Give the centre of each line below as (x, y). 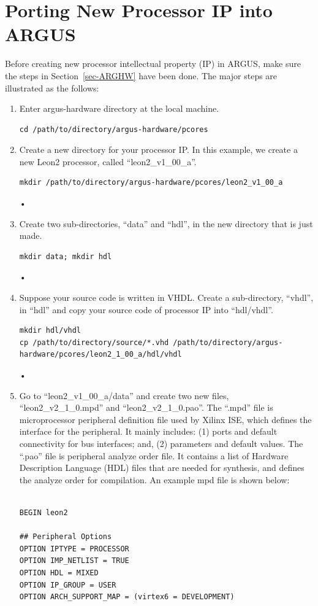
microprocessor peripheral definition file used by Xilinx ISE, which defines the (165, 419)
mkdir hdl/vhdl (50, 331)
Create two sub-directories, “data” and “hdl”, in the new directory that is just (166, 223)
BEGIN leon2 (44, 512)
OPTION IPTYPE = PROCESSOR (74, 549)
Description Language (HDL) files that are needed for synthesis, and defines (162, 468)
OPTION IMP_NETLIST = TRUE (74, 561)
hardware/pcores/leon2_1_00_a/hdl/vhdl (100, 355)
